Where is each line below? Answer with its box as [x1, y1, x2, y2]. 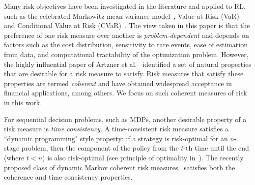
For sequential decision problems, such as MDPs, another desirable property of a [4, 114, 247, 124]
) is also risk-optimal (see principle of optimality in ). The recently [42, 152, 244, 162]
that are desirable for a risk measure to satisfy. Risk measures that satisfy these [4, 68, 244, 79]
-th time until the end [183, 143, 249, 153]
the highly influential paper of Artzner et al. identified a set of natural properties [4, 59, 251, 69]
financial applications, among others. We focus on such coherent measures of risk [4, 88, 247, 98]
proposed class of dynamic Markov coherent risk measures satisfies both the [4, 162, 235, 172]
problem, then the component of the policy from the [21, 143, 179, 153]
